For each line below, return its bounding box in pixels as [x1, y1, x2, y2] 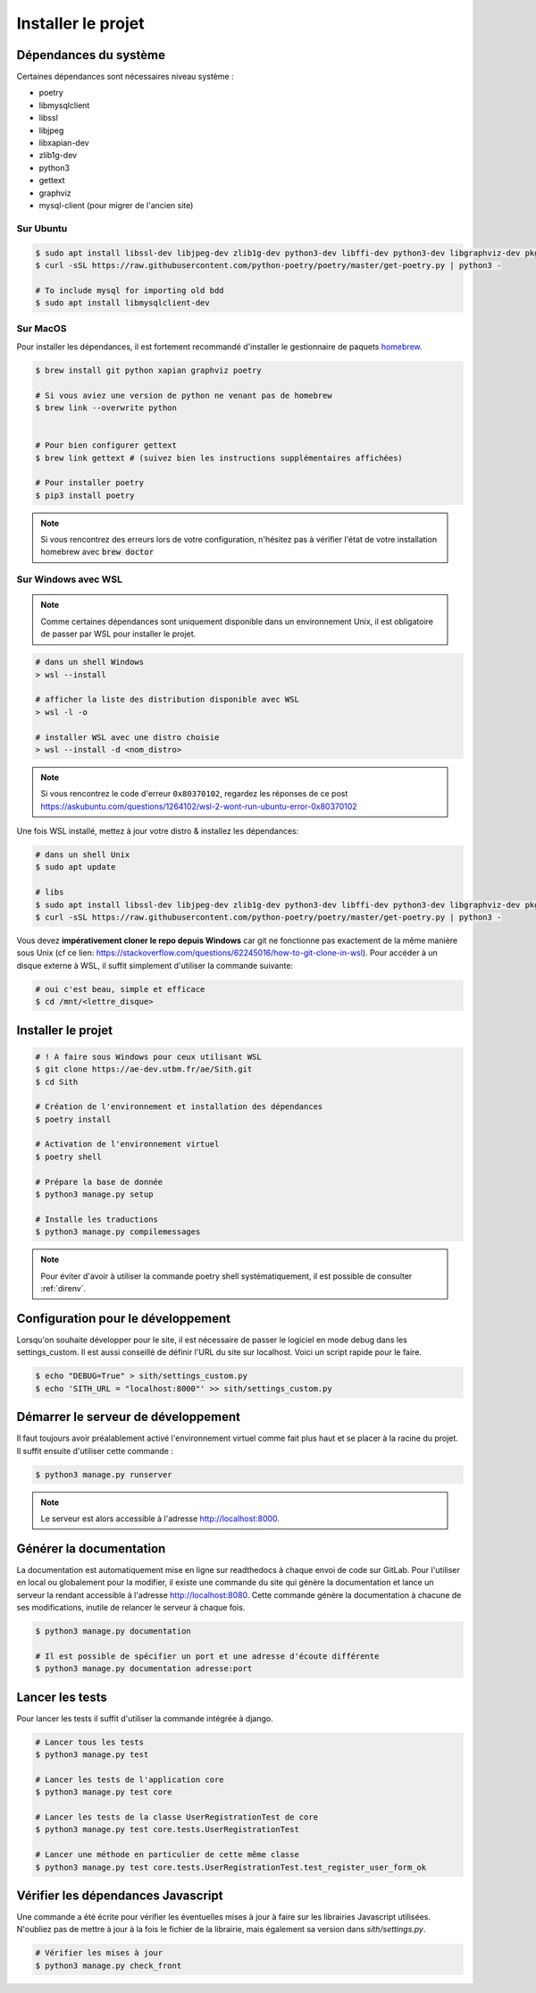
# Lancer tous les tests [35, 1737, 145, 1747]
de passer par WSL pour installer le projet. [40, 628, 197, 639]
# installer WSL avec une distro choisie [35, 732, 220, 742]
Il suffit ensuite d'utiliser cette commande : [16, 1445, 174, 1456]
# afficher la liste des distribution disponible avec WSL [35, 694, 299, 705]
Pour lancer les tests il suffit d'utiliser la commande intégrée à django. [16, 1712, 273, 1724]
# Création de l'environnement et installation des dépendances [35, 1102, 323, 1112]
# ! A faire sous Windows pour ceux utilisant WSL [35, 1051, 263, 1062]
